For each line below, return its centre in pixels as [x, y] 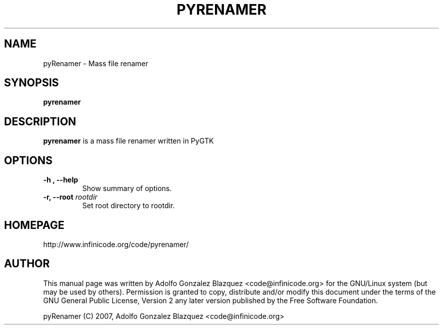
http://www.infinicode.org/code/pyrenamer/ [116, 244]
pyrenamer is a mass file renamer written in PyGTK [128, 141]
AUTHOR [27, 264]
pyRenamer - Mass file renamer [96, 63]
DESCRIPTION [40, 121]
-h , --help [61, 180]
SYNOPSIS [32, 83]
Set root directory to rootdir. [128, 206]
